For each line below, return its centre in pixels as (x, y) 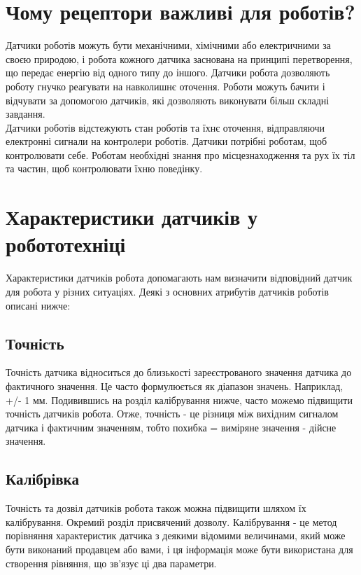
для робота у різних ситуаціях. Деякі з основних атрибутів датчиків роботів (167, 291)
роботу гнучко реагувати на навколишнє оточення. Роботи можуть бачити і (165, 86)
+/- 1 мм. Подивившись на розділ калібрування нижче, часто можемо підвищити (179, 400)
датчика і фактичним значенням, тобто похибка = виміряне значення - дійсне (171, 427)
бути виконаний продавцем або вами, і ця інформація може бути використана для (179, 549)
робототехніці (66, 244)
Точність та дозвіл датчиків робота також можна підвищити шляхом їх (156, 508)
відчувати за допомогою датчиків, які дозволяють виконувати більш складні (168, 100)
